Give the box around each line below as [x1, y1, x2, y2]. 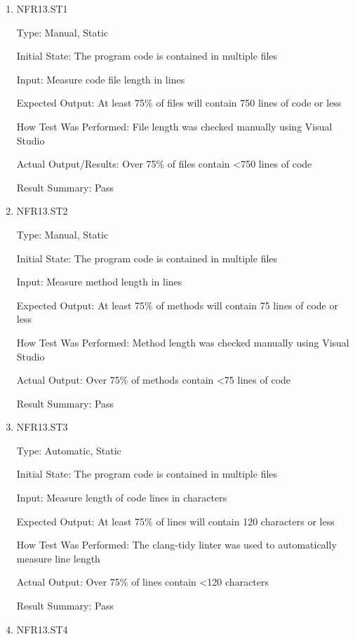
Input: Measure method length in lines [16, 274, 182, 289]
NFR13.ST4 [16, 621, 68, 636]
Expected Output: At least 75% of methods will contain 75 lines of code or [16, 297, 338, 312]
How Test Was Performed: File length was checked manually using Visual [16, 119, 333, 133]
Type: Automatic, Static [16, 443, 121, 457]
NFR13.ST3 [16, 419, 68, 434]
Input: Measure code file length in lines [16, 72, 185, 86]
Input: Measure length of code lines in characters [16, 490, 227, 505]
